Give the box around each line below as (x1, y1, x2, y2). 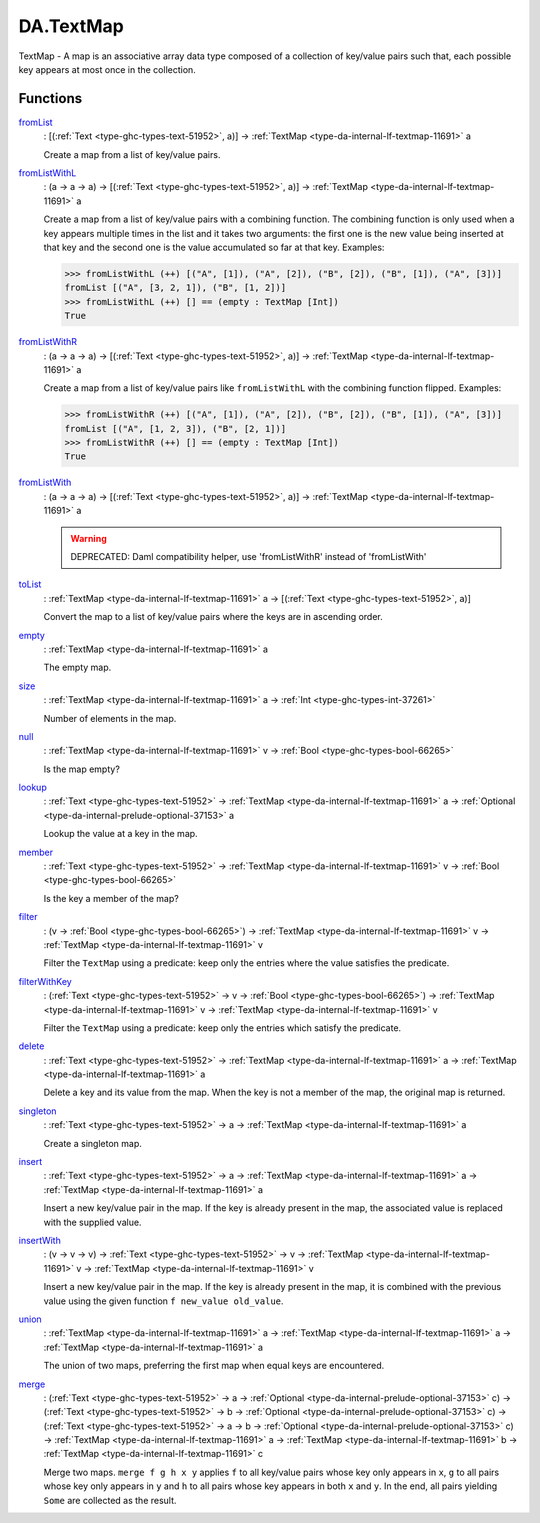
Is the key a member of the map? (43, 892, 179, 904)
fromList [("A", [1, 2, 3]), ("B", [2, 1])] (64, 423, 287, 434)
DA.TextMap (18, 15, 124, 37)
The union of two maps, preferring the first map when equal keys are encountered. (43, 1360, 385, 1372)
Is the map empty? (43, 763, 120, 775)
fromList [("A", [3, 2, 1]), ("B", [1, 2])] (64, 282, 287, 294)
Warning (70, 532, 107, 544)
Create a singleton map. (43, 1137, 142, 1149)
